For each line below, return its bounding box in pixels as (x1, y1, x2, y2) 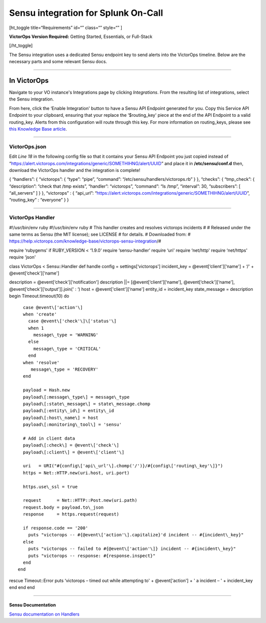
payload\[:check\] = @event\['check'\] (23, 443, 119, 448)
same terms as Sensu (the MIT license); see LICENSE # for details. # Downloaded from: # (9, 231, 191, 237)
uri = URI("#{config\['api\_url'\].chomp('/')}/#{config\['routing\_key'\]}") (23, 463, 223, 469)
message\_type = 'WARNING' (33, 332, 99, 338)
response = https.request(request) (23, 512, 119, 517)
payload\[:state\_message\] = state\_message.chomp (23, 401, 150, 407)
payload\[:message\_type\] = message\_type (23, 394, 130, 400)
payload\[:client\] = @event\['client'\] (23, 449, 125, 455)
